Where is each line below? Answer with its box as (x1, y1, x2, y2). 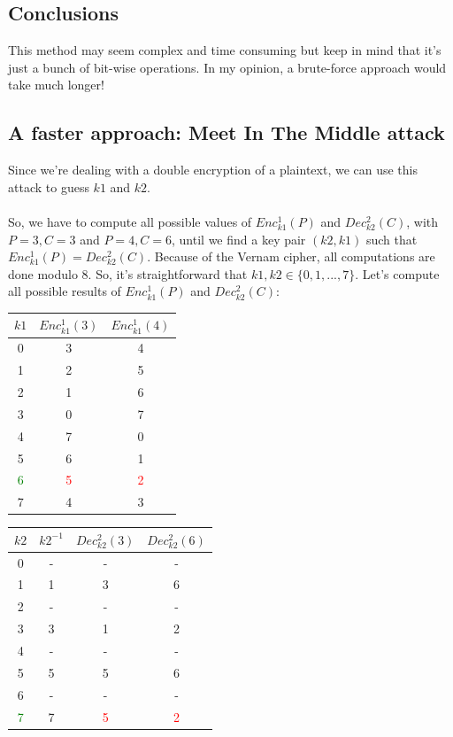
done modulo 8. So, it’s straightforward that (8, 264, 248, 283)
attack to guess (8, 177, 89, 196)
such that (365, 229, 418, 248)
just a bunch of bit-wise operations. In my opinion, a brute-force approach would (8, 58, 447, 76)
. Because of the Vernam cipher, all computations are (147, 247, 435, 266)
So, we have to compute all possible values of (8, 212, 252, 230)
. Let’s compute (355, 264, 440, 283)
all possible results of (8, 282, 121, 300)
